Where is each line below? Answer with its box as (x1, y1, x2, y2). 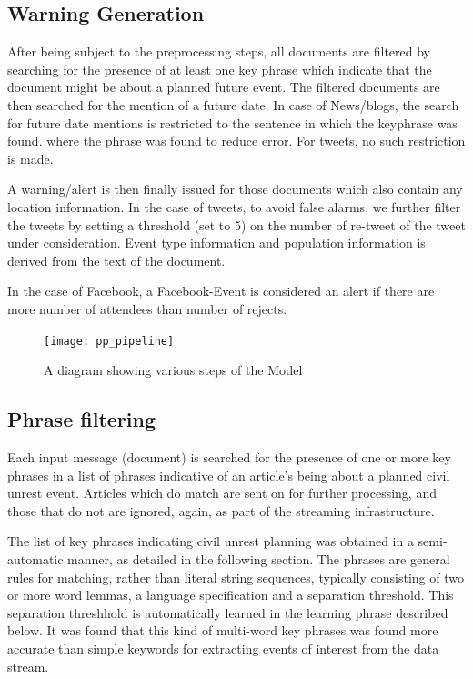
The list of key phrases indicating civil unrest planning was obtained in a (7, 532, 414, 551)
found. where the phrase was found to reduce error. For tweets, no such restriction (7, 131, 466, 150)
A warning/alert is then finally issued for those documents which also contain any (7, 179, 463, 198)
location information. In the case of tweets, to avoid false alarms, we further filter (7, 197, 461, 216)
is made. (7, 148, 54, 167)
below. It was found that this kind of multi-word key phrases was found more (7, 621, 438, 640)
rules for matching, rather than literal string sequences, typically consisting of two (7, 567, 464, 586)
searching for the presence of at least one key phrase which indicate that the (7, 59, 432, 78)
